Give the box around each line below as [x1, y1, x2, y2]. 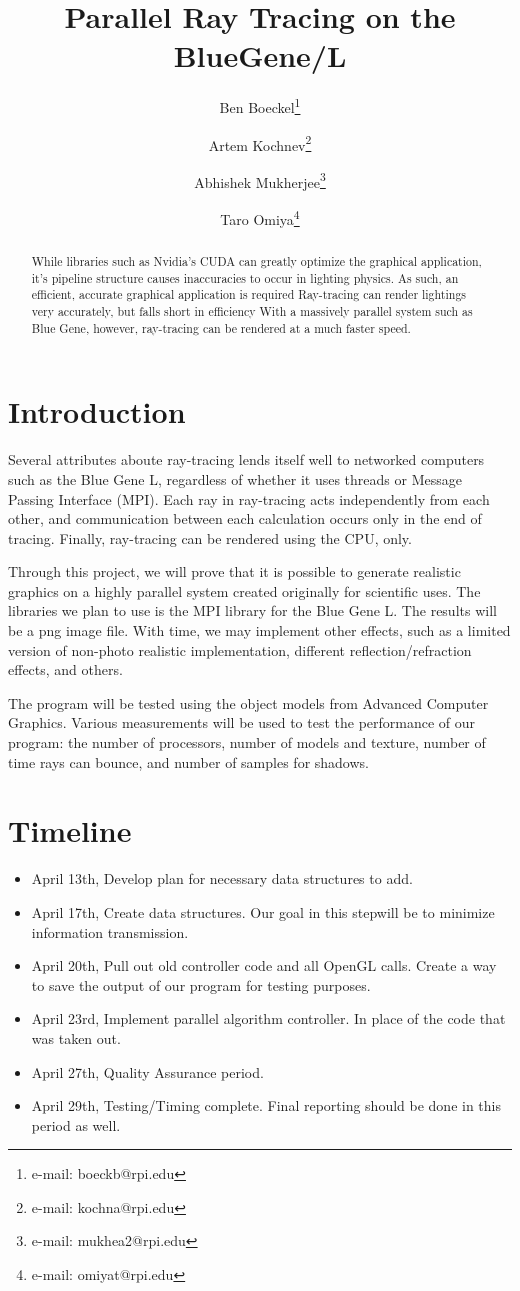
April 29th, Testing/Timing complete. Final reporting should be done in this [31, 1095, 502, 1116]
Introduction [8, 391, 186, 432]
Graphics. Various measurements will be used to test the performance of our [8, 712, 476, 733]
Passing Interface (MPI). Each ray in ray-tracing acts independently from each [8, 488, 490, 509]
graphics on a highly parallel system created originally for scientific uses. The [8, 580, 481, 601]
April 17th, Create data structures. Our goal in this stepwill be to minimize [31, 901, 495, 922]
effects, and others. [8, 659, 123, 680]
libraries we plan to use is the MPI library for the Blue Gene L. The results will [8, 600, 497, 621]
